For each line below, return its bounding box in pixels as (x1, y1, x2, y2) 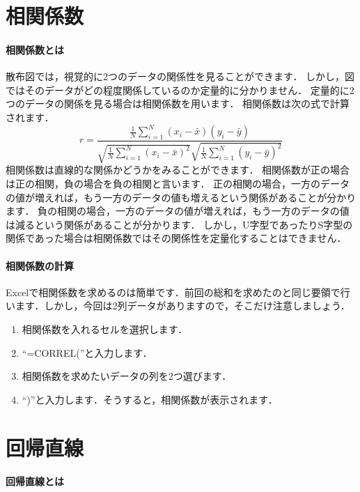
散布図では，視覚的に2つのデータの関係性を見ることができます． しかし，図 (6, 69, 355, 84)
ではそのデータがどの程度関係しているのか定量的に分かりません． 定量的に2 (6, 82, 354, 97)
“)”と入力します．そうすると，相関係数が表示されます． (22, 392, 278, 406)
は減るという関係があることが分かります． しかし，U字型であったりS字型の (6, 217, 353, 231)
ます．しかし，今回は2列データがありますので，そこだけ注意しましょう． (15, 298, 350, 313)
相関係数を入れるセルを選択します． (22, 322, 188, 337)
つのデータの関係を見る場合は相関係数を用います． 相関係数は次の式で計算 (6, 96, 350, 111)
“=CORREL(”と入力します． (22, 345, 152, 360)
